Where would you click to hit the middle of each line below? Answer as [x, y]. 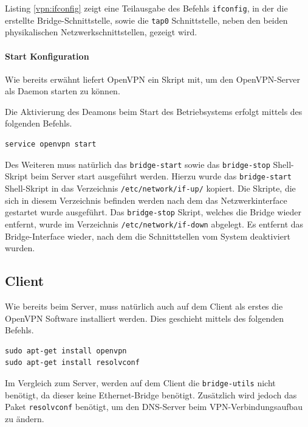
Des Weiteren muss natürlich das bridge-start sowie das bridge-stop [138, 164]
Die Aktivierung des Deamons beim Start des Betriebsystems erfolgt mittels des [154, 111]
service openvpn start [51, 144]
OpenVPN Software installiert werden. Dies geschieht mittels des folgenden [144, 318]
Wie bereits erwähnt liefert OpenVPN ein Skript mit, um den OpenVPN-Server [153, 79]
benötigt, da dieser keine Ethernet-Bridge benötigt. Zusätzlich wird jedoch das [151, 394]
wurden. [20, 248]
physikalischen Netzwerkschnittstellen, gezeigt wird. [101, 32]
